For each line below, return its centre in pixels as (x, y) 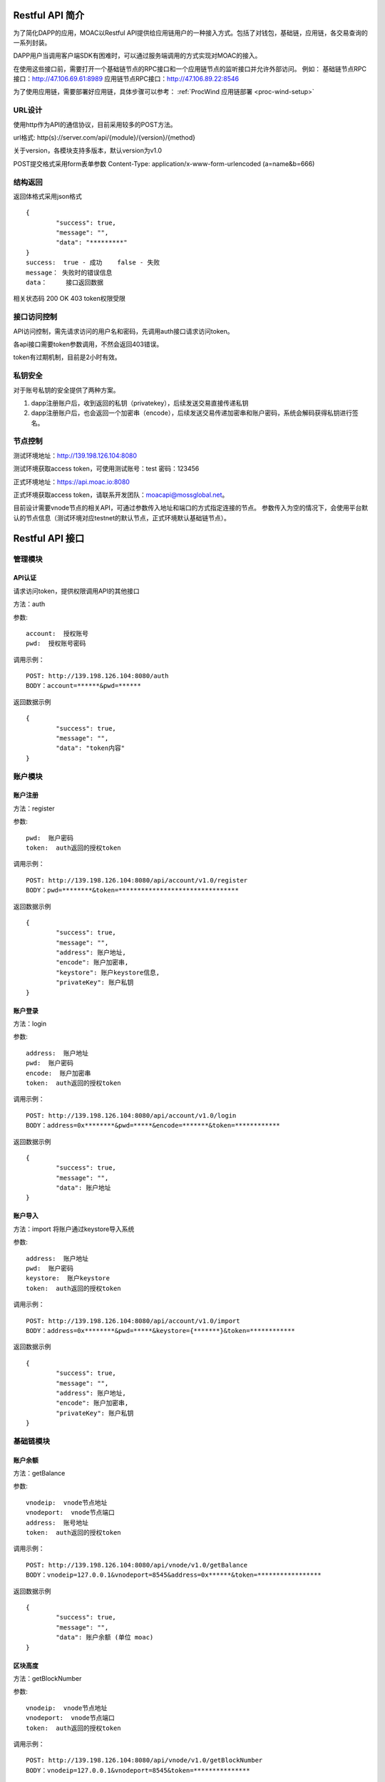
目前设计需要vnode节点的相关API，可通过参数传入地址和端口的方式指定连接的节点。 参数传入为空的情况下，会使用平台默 (191, 508)
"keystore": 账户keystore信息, (108, 972)
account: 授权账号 (57, 633)
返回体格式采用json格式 (47, 196)
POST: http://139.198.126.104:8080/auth (97, 676)
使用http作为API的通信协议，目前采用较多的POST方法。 (95, 124)
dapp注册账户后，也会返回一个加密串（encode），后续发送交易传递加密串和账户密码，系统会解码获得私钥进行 (192, 413)
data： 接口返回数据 (65, 283)
